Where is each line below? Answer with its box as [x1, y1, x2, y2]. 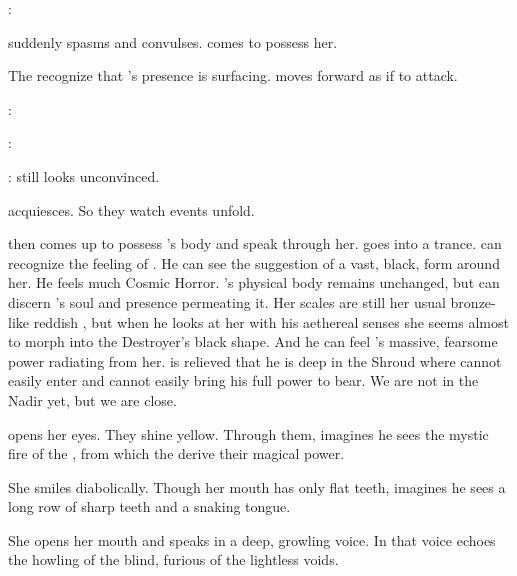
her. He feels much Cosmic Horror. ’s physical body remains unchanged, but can [8, 272, 500, 293]
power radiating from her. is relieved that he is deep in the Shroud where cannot [8, 350, 502, 371]
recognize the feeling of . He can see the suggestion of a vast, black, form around [8, 252, 500, 273]
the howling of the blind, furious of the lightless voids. [8, 549, 339, 570]
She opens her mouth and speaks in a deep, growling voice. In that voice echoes [8, 529, 496, 550]
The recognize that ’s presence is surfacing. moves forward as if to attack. [8, 65, 458, 86]
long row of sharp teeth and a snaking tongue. [8, 496, 291, 517]
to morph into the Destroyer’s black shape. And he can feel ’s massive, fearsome [8, 331, 498, 352]
